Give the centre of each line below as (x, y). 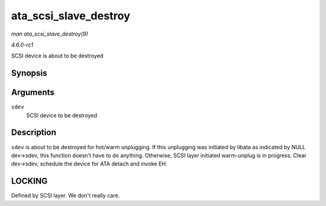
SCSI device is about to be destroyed (57, 56)
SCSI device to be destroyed (62, 115)
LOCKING (29, 181)
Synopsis (29, 73)
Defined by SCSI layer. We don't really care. (66, 196)
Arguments (33, 93)
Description (34, 133)
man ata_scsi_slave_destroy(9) (50, 34)
